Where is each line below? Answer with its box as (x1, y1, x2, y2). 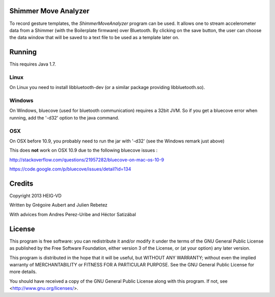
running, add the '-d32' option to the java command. (9, 114, 120, 121)
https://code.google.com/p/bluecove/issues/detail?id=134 (9, 166, 131, 172)
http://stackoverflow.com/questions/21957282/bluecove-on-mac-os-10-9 (9, 157, 164, 163)
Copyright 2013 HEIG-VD (9, 193, 62, 199)
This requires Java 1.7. (9, 61, 56, 67)
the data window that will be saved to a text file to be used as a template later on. (9, 35, 179, 41)
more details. (9, 269, 37, 275)
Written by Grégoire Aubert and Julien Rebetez (9, 202, 108, 208)
